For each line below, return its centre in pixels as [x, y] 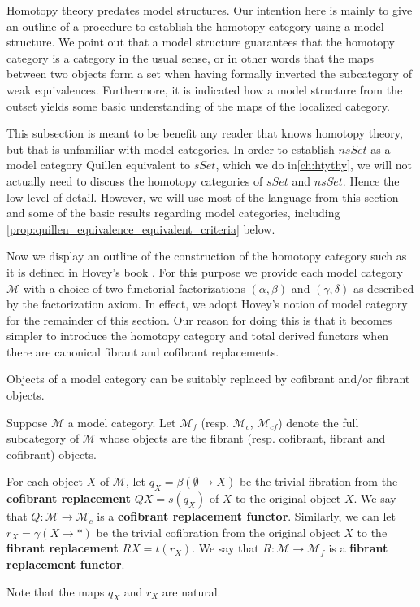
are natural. [191, 591]
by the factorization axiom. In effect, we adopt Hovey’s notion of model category [207, 304]
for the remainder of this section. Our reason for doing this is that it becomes [199, 319]
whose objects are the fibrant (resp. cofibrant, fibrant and [242, 438]
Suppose [27, 422]
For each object [45, 481]
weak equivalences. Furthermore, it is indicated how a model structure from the [205, 89]
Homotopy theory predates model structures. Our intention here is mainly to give [210, 10]
